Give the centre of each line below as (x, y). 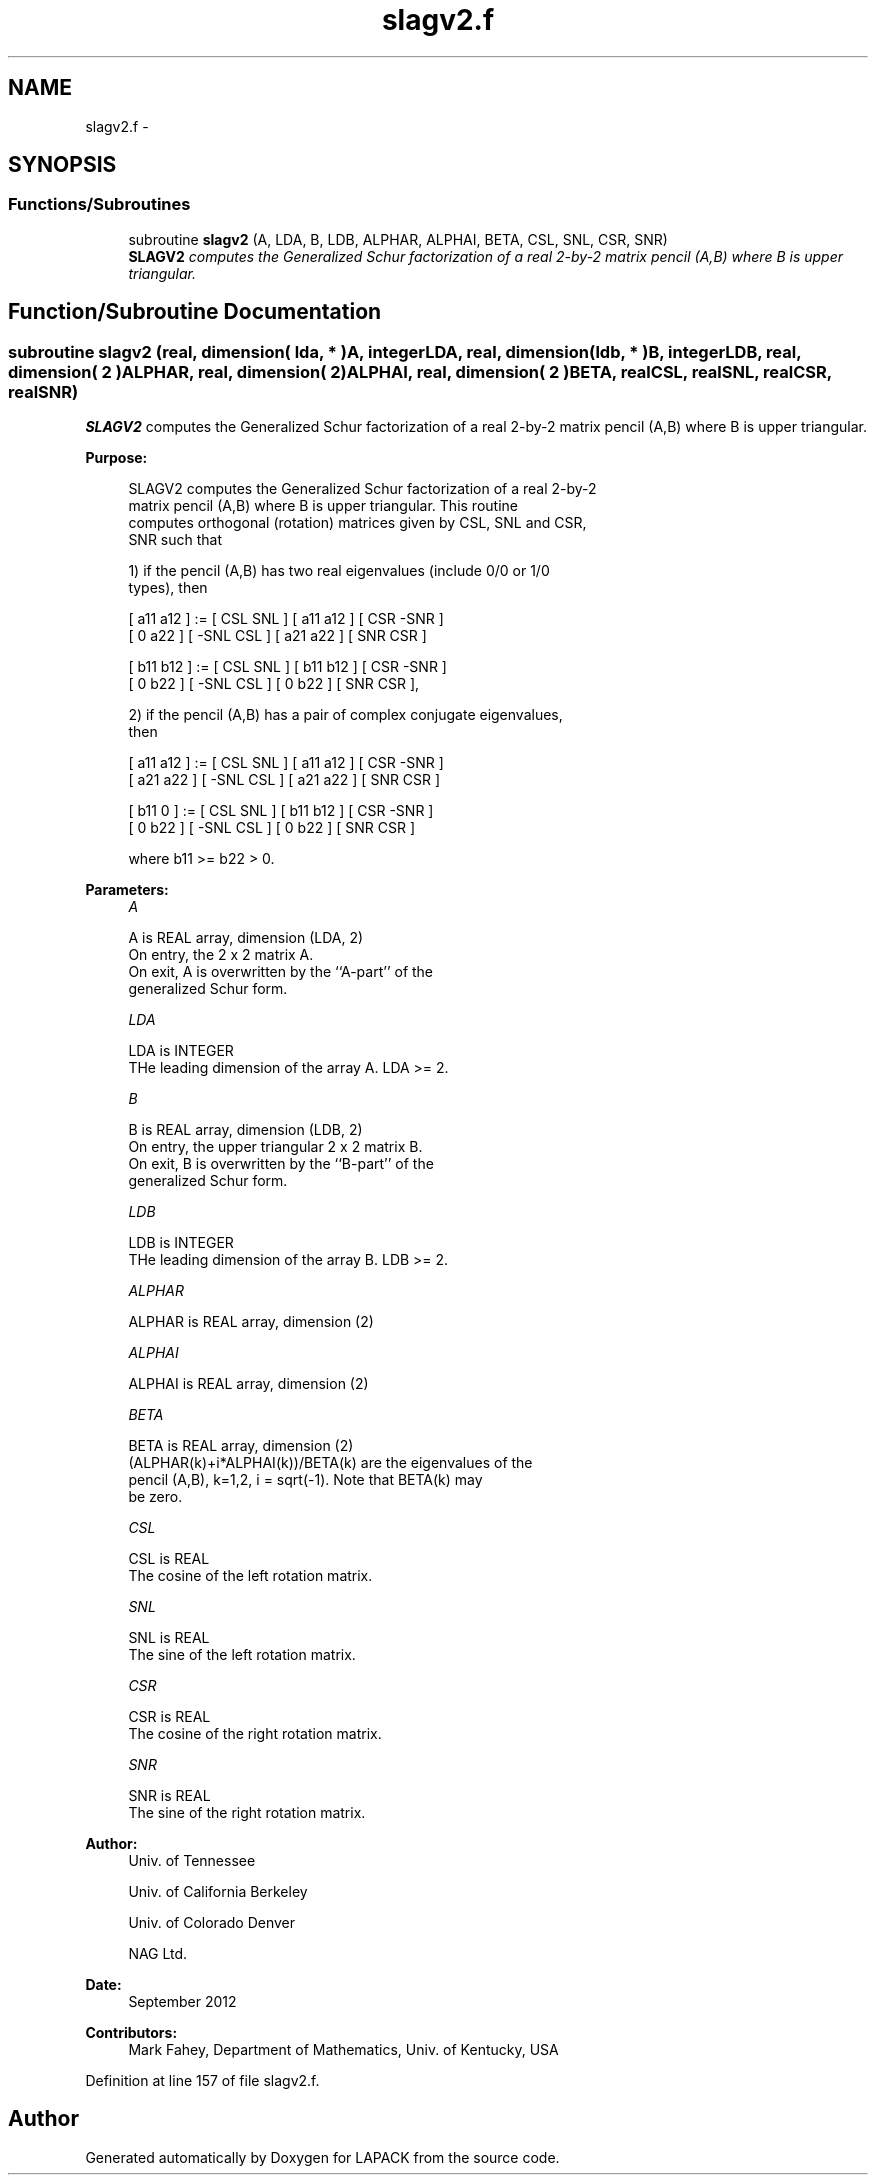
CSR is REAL (169, 1717)
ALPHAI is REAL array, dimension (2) (248, 1384)
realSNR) (43, 391)
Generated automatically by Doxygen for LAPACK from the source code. (322, 2157)
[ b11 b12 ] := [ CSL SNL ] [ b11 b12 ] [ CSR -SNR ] (287, 667)
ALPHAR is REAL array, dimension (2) (251, 1322)
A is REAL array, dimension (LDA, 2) (246, 938)
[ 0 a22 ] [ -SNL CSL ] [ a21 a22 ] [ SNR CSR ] (277, 636)
